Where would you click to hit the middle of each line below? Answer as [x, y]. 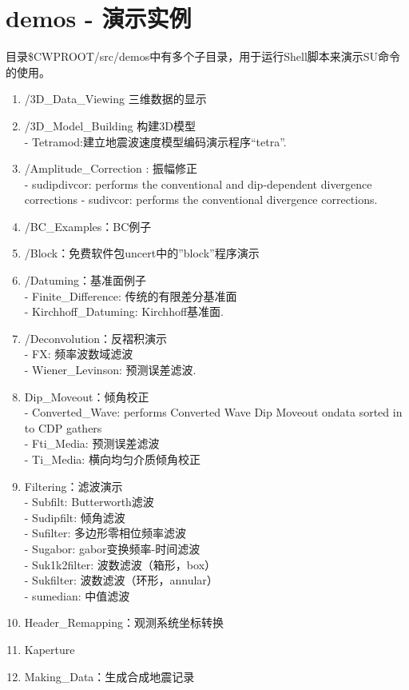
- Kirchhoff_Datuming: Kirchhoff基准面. [124, 311]
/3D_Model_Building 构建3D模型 [110, 125]
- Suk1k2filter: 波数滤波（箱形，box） [120, 564]
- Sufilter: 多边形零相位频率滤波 [105, 533]
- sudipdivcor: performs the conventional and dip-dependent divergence [198, 183]
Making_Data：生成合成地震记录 [109, 676]
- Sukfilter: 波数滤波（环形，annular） [121, 580]
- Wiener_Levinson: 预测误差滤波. [110, 370]
